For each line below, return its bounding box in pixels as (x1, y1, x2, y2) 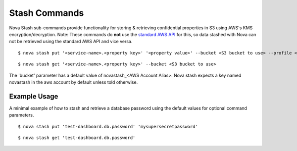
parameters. (9, 112, 34, 118)
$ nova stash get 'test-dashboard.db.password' (18, 135, 136, 141)
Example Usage (9, 92, 58, 101)
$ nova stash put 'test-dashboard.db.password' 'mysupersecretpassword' (18, 124, 198, 129)
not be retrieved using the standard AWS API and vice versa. (9, 39, 133, 45)
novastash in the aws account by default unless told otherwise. (9, 79, 138, 85)
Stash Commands (9, 7, 84, 18)
